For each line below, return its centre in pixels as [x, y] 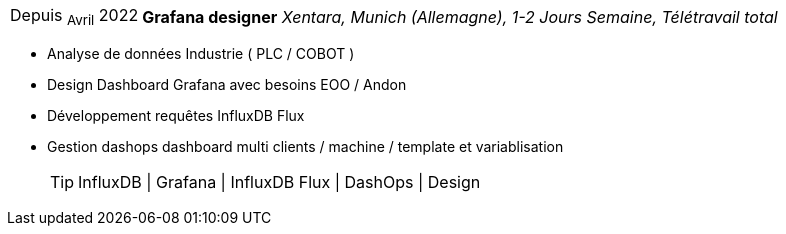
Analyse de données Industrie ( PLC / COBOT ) [201, 54]
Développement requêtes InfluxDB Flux [176, 116]
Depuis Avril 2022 [74, 17]
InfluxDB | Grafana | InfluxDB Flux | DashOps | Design [279, 182]
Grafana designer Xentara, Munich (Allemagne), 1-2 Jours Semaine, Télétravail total [460, 16]
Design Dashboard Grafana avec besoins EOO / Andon [227, 85]
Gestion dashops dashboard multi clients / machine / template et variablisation [305, 147]
